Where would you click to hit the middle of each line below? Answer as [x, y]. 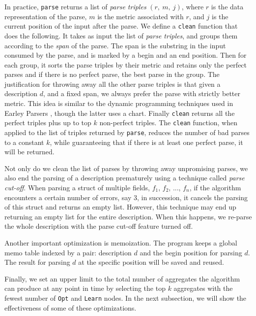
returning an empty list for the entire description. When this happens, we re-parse [128, 216]
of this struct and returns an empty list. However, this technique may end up [120, 207]
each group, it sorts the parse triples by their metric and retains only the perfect [126, 64]
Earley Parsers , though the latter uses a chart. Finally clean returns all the [120, 113]
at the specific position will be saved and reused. [151, 262]
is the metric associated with [141, 16]
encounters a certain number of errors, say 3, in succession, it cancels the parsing [126, 197]
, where [193, 6]
